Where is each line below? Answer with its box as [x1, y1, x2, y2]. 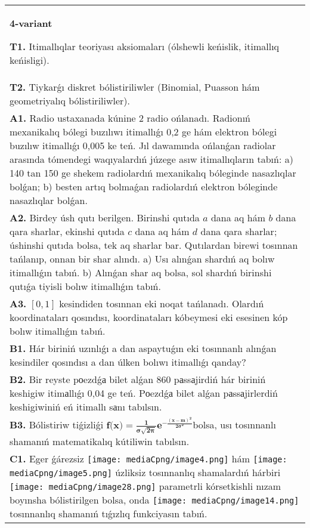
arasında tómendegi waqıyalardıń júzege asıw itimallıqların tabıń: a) [10, 152, 293, 166]
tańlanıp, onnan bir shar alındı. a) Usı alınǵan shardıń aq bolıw [10, 252, 275, 265]
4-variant [10, 16, 52, 30]
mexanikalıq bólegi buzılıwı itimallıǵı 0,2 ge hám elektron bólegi [10, 125, 277, 138]
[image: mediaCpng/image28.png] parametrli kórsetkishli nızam [10, 478, 281, 493]
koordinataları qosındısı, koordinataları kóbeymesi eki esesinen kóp [10, 310, 288, 324]
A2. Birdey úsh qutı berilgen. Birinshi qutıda [10, 211, 200, 224]
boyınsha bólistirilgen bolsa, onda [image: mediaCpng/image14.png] [10, 492, 299, 507]
